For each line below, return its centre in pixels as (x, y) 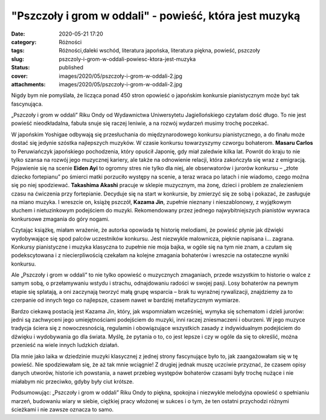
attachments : (28, 84)
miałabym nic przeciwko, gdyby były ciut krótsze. (72, 381)
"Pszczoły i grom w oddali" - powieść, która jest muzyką (156, 16)
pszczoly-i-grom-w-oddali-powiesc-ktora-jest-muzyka (127, 59)
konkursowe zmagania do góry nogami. (60, 219)
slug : (18, 59)
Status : (21, 68)
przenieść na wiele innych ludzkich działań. (65, 345)
